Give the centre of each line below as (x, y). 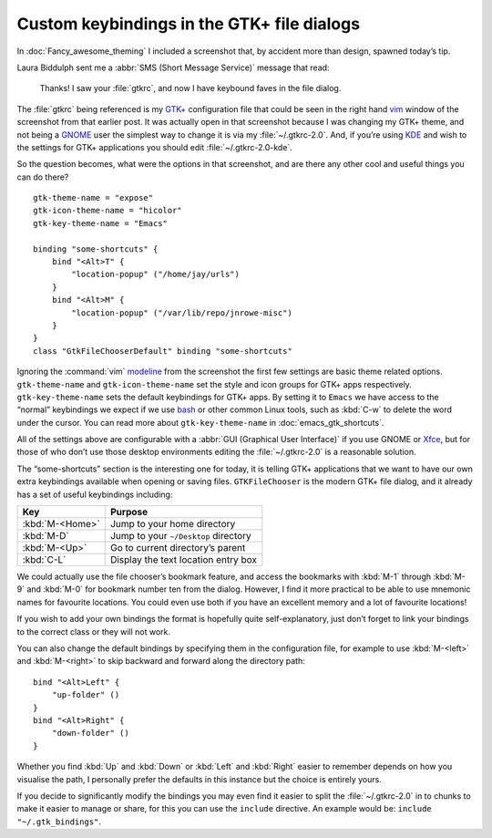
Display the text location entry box (184, 560)
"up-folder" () (86, 695)
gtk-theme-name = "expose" (93, 198)
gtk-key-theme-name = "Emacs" (101, 223)
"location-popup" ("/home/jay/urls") (156, 274)
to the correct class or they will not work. (94, 631)
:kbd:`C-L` (44, 560)
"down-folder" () (90, 733)
